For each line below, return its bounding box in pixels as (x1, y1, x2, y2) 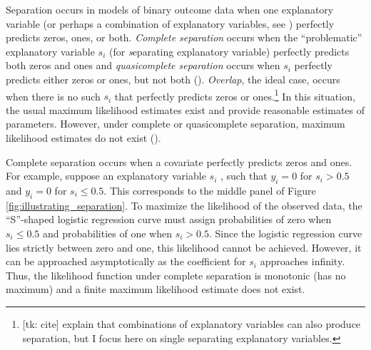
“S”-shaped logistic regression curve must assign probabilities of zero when (6, 212, 332, 227)
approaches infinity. (260, 254, 345, 269)
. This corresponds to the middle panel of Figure (103, 182, 316, 197)
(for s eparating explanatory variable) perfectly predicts (109, 43, 350, 58)
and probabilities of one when (42, 225, 172, 240)
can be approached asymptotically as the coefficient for (6, 254, 246, 269)
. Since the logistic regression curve (208, 225, 362, 240)
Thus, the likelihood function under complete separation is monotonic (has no (6, 267, 346, 282)
